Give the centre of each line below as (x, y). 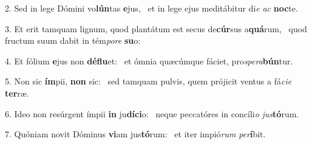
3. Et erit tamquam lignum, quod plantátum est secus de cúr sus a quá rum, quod (156, 28)
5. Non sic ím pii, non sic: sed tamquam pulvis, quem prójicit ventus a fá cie (148, 81)
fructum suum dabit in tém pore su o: (73, 40)
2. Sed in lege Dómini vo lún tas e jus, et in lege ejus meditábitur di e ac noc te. (151, 8)
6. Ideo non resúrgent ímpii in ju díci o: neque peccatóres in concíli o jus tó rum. (152, 113)
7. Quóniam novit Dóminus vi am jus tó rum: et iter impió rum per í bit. (135, 134)
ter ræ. (17, 93)
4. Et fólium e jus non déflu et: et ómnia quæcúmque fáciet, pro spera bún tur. (149, 60)
